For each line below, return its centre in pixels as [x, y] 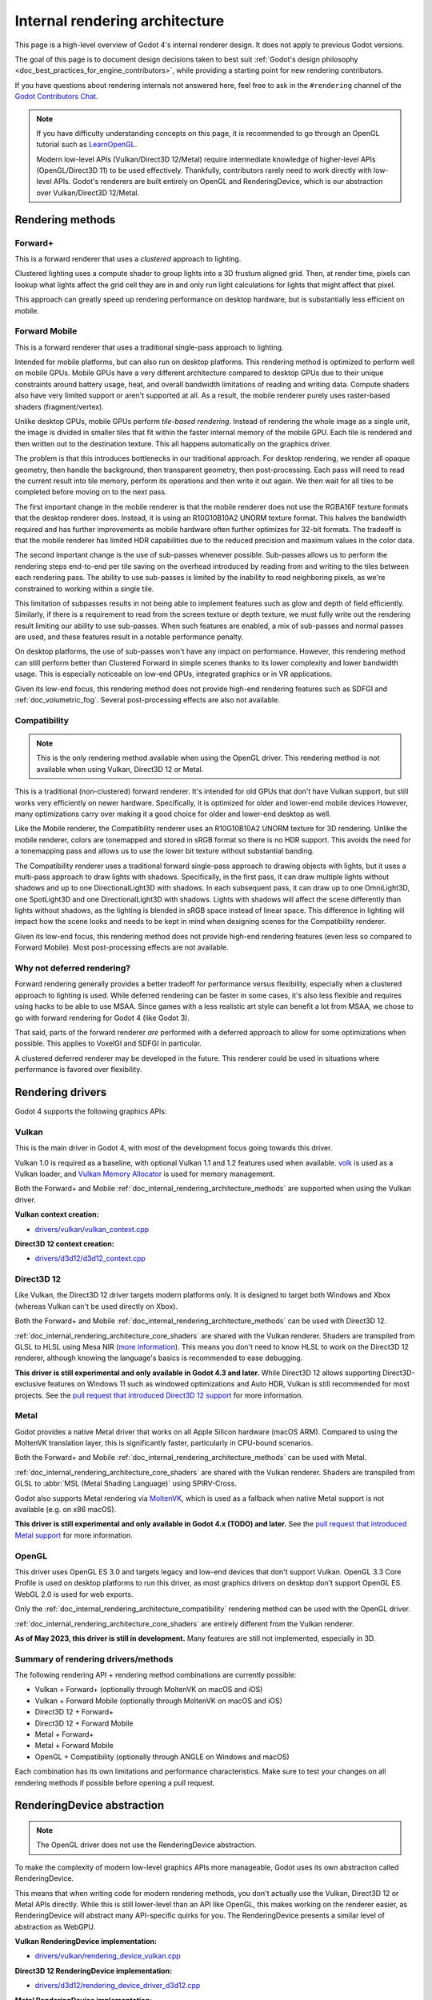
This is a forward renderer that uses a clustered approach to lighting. [128, 259]
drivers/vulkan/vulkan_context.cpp [92, 1229]
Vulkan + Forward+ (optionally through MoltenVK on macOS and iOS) [149, 1690]
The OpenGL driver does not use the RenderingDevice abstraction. [146, 1845]
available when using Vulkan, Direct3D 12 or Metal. [120, 769]
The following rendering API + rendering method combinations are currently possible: [156, 1675]
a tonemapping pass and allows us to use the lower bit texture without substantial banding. [165, 851]
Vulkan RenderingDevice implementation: [86, 1942]
